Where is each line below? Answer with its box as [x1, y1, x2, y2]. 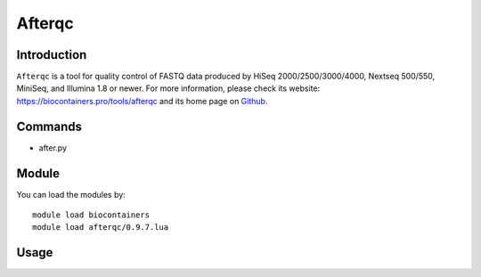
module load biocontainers [32, 210, 151, 220]
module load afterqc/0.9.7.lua [32, 223, 169, 232]
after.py [38, 143, 67, 153]
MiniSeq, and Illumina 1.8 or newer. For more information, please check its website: [16, 83, 321, 94]
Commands [16, 118, 83, 134]
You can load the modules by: [16, 189, 126, 200]
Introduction [16, 47, 87, 62]
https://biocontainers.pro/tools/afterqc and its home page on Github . [16, 95, 268, 106]
